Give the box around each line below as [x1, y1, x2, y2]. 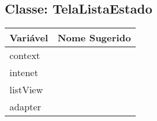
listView [9, 83, 43, 97]
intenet [9, 66, 39, 80]
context [9, 48, 40, 63]
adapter [9, 100, 41, 114]
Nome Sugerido [57, 31, 131, 45]
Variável [9, 31, 49, 45]
